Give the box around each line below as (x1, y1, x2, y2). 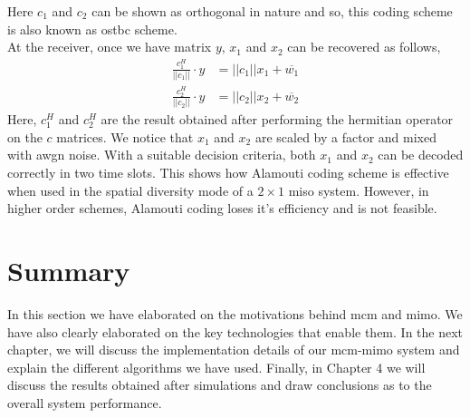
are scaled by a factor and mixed (254, 127, 436, 146)
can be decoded (378, 145, 464, 164)
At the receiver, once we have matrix (7, 37, 212, 56)
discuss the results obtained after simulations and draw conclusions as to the (7, 375, 432, 394)
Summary (7, 251, 130, 288)
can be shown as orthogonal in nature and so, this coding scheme (91, 2, 453, 20)
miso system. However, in (288, 180, 429, 199)
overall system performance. (7, 393, 162, 412)
